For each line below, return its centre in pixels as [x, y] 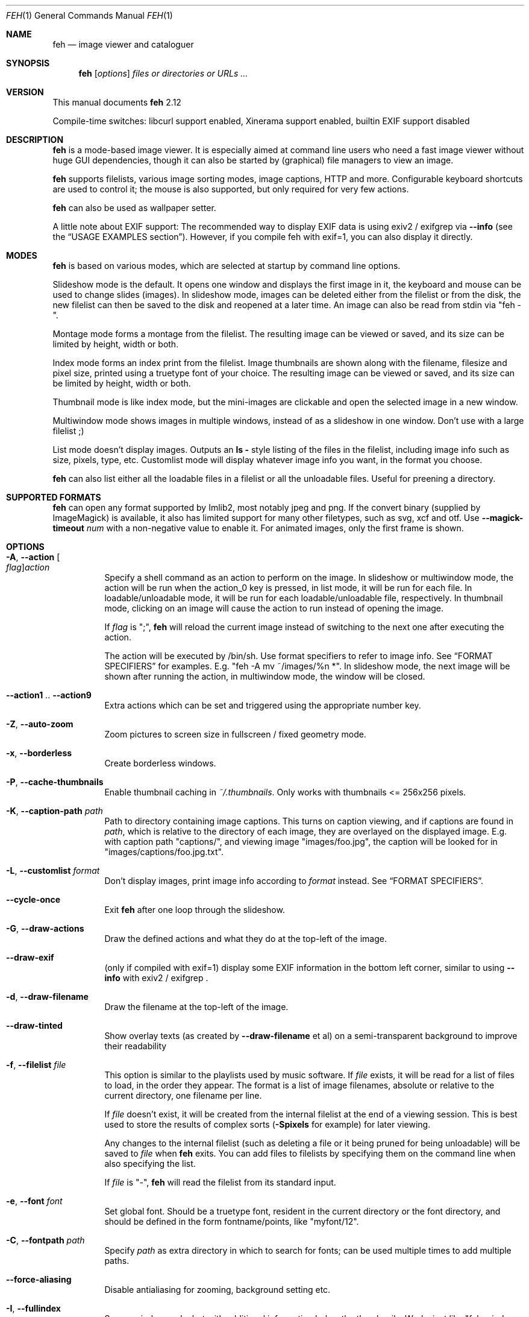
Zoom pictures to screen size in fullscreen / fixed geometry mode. [235, 734]
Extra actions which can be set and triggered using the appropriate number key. [263, 705]
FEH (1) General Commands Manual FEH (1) [89, 15]
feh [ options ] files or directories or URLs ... [163, 73]
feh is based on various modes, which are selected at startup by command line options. [227, 266]
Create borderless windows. [160, 763]
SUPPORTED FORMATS [54, 497]
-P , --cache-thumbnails [55, 782]
